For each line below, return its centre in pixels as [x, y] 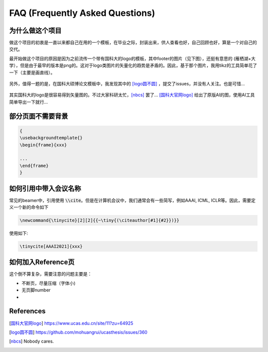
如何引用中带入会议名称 [45, 188]
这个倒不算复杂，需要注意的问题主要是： [50, 274]
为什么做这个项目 [35, 31]
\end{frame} [34, 166]
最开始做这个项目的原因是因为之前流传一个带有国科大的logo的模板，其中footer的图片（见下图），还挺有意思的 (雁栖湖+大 [132, 58]
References [27, 311]
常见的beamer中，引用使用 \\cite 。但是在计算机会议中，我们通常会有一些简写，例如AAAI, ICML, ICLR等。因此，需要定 [132, 200]
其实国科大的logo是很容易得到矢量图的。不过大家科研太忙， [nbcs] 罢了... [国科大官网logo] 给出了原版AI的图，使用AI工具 [132, 95]
